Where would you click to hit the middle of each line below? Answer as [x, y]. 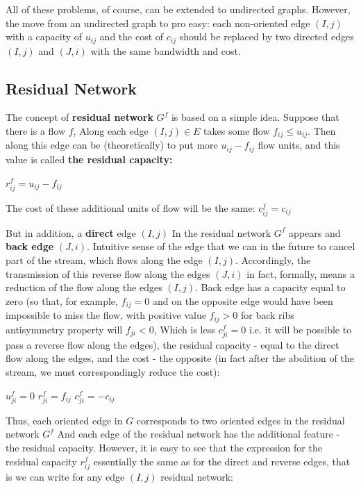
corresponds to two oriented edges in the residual [241, 420]
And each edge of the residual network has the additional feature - [199, 434]
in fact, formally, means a [301, 273]
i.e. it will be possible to [300, 329]
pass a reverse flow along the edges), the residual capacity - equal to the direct [173, 344]
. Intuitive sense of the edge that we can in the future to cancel [221, 246]
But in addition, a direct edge [71, 232]
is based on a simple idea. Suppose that [255, 117]
